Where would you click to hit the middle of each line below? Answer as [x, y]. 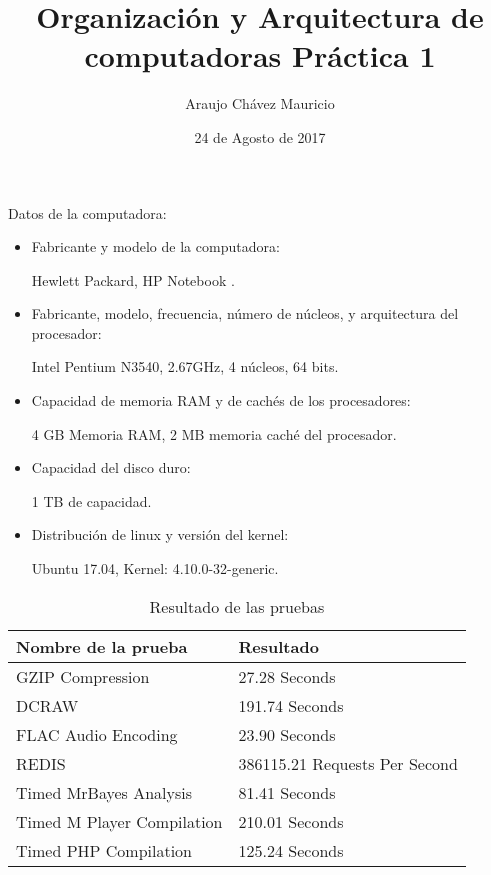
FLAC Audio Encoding [97, 734]
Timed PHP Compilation [104, 850]
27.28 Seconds [287, 676]
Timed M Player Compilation [119, 821]
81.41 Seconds [287, 792]
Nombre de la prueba [102, 646]
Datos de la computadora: [87, 212]
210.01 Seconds [291, 821]
